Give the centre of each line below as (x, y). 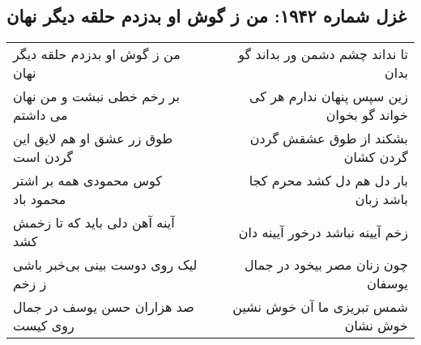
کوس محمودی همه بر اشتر (87, 181)
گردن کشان (376, 157)
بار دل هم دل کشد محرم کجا (328, 181)
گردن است (43, 157)
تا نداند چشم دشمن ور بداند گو (323, 54)
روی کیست (44, 326)
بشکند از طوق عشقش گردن (329, 138)
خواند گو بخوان (367, 115)
